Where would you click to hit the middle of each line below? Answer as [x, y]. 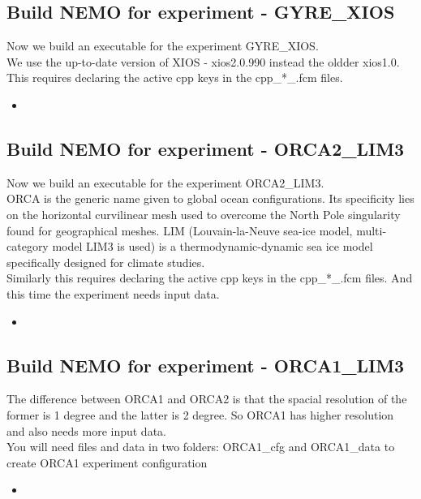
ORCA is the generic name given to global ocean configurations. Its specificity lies [210, 198]
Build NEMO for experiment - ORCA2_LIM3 [206, 148]
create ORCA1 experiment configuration [107, 462]
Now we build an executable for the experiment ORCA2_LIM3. [165, 182]
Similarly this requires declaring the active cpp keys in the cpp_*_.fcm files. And [210, 278]
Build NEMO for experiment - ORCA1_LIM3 [206, 365]
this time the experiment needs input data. [113, 293]
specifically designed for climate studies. [106, 262]
